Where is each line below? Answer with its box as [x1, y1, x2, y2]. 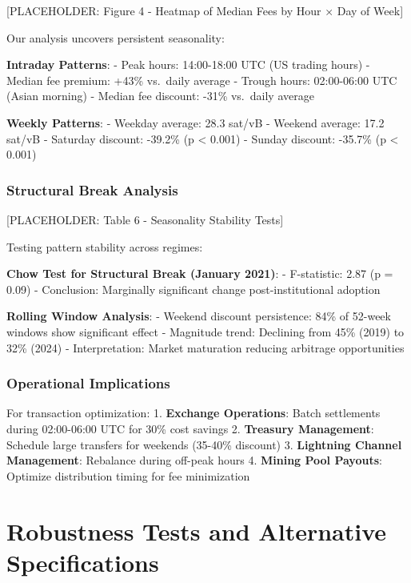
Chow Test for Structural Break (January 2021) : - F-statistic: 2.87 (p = [6, 265, 393, 282]
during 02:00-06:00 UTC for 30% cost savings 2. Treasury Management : [6, 420, 374, 436]
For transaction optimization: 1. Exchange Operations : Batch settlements [6, 404, 381, 421]
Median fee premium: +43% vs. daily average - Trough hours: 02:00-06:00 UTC [6, 71, 397, 88]
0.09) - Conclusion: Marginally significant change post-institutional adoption [6, 280, 381, 297]
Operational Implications [6, 373, 170, 393]
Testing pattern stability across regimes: [6, 238, 203, 255]
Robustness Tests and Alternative [6, 514, 387, 547]
